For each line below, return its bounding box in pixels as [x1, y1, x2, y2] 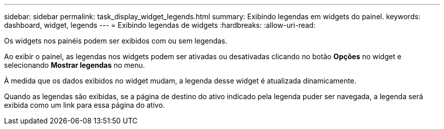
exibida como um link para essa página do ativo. [4, 101, 165, 109]
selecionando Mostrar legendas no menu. [4, 61, 145, 69]
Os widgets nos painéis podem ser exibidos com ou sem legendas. [4, 36, 228, 45]
